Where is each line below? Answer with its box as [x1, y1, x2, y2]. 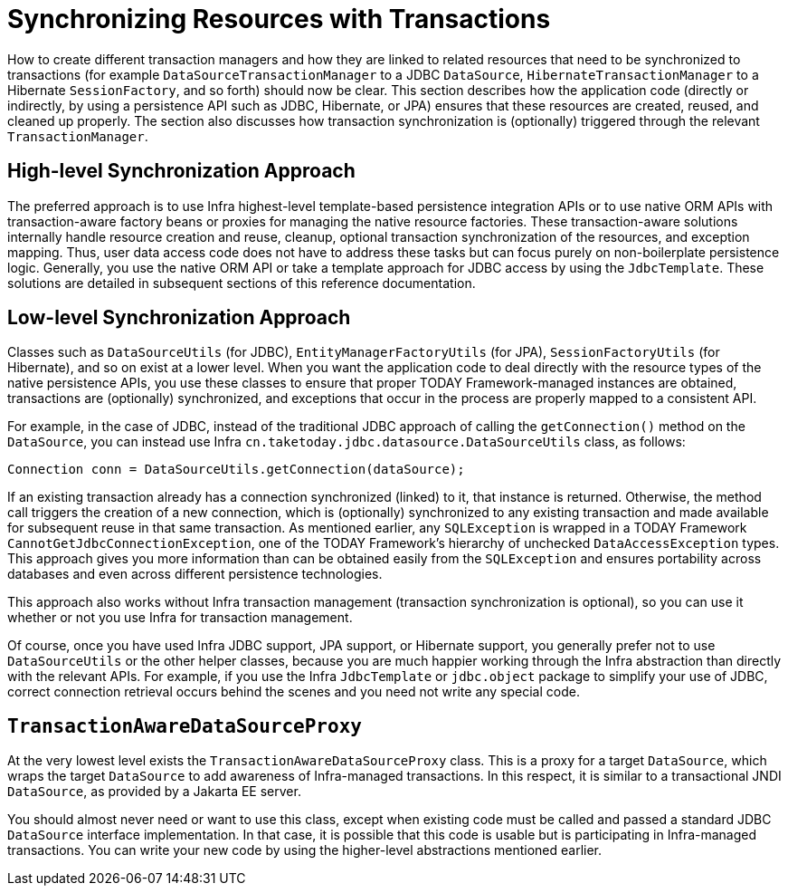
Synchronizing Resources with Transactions [7, 4, 551, 34]
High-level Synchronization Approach [7, 159, 356, 183]
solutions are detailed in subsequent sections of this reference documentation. [7, 274, 476, 291]
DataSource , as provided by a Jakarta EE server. [7, 783, 301, 800]
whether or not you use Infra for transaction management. [7, 610, 353, 626]
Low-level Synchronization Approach [7, 306, 351, 330]
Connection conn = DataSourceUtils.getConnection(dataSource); [7, 462, 465, 477]
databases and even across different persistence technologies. [7, 566, 383, 582]
